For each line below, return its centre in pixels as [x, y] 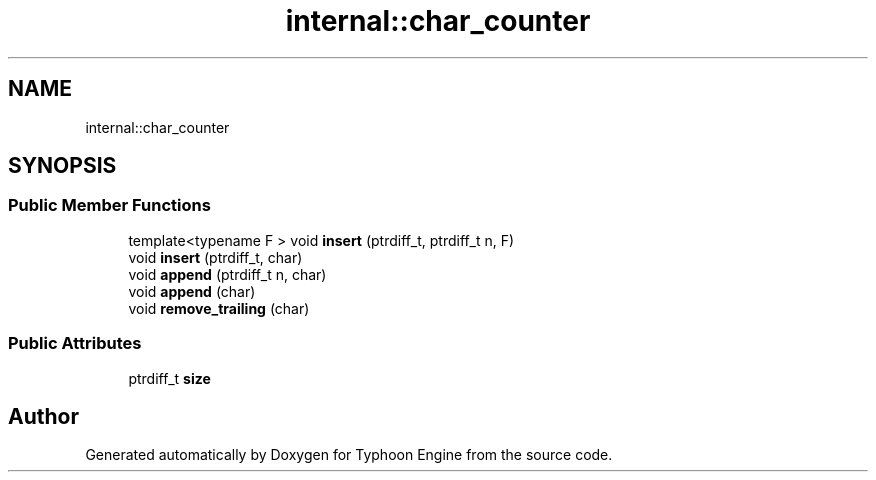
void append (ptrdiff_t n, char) [227, 274]
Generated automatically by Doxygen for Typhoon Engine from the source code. [349, 455]
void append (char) [192, 291]
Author [43, 416]
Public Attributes [75, 343]
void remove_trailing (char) [219, 308]
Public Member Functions [109, 205]
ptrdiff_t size [169, 378]
